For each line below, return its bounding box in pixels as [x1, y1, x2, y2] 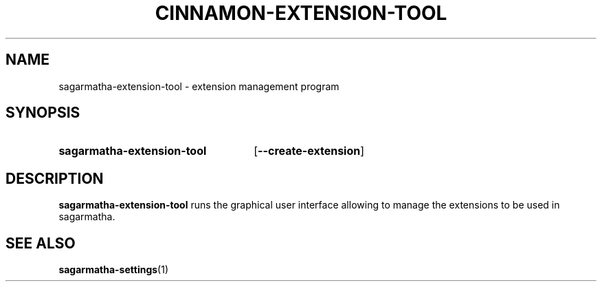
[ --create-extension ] [254, 144, 365, 158]
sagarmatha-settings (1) [58, 264, 168, 276]
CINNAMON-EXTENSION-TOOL [155, 1, 447, 25]
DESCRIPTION [5, 169, 104, 187]
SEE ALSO [5, 234, 76, 252]
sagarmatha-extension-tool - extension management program [58, 80, 339, 92]
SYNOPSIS [5, 104, 80, 122]
